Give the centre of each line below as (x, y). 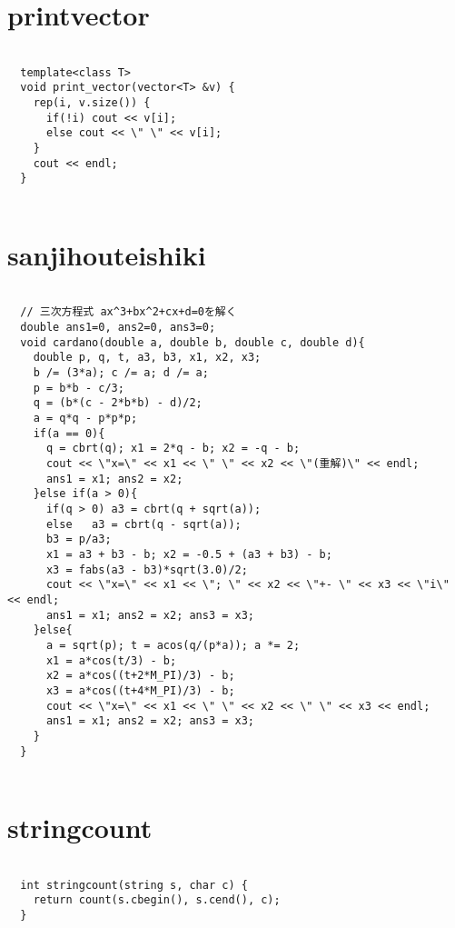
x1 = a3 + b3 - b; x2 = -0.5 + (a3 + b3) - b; (189, 554)
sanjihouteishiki (107, 254)
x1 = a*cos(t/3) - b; (111, 660)
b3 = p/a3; (79, 539)
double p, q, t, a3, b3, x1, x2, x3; (147, 358)
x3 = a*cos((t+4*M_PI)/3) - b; (140, 690)
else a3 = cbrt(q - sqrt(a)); (143, 524)
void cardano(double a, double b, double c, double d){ (193, 342)
